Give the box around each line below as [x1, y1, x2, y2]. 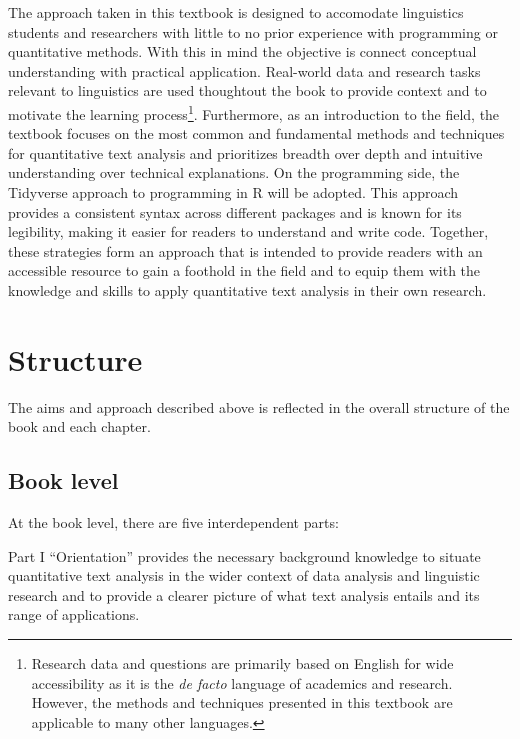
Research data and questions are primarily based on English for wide [31, 653, 454, 674]
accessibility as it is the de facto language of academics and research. [31, 672, 453, 693]
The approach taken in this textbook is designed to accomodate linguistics [8, 2, 464, 22]
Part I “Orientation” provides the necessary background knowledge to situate [8, 545, 481, 566]
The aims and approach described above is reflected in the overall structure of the [8, 396, 510, 417]
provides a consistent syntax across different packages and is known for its [8, 201, 462, 222]
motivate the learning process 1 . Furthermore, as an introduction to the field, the [8, 100, 500, 124]
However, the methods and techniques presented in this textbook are [31, 692, 453, 713]
